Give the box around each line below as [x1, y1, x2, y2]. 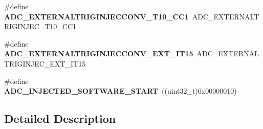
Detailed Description [4, 111, 116, 126]
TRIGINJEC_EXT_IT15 [4, 58, 86, 69]
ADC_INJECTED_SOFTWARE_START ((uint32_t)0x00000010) [4, 85, 237, 96]
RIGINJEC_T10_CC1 [4, 21, 77, 32]
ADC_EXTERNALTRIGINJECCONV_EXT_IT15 [4, 48, 193, 59]
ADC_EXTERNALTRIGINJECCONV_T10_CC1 [4, 11, 189, 21]
